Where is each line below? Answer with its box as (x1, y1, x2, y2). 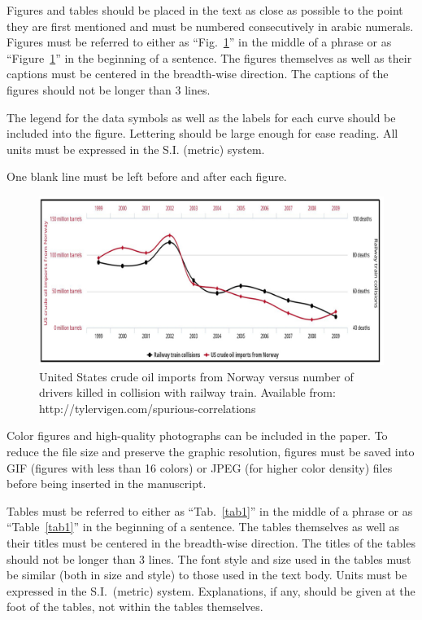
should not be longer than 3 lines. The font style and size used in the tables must (7, 550, 411, 567)
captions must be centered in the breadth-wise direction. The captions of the (7, 65, 389, 82)
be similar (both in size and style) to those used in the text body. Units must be (7, 566, 407, 583)
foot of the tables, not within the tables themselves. (7, 598, 263, 615)
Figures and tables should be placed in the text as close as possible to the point (7, 2, 403, 18)
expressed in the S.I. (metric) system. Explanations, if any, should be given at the (7, 582, 415, 599)
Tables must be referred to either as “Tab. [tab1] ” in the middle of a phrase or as (7, 502, 413, 519)
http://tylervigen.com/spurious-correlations (39, 399, 256, 416)
